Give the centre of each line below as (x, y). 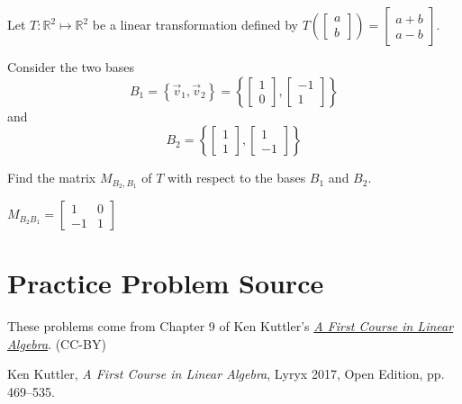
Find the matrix (52, 178)
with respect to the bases (237, 178)
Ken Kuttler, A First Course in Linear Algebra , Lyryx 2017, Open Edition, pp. (226, 374)
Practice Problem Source (166, 283)
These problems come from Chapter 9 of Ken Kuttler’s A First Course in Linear (231, 326)
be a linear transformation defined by (195, 24)
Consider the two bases (71, 67)
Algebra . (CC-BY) (57, 343)
